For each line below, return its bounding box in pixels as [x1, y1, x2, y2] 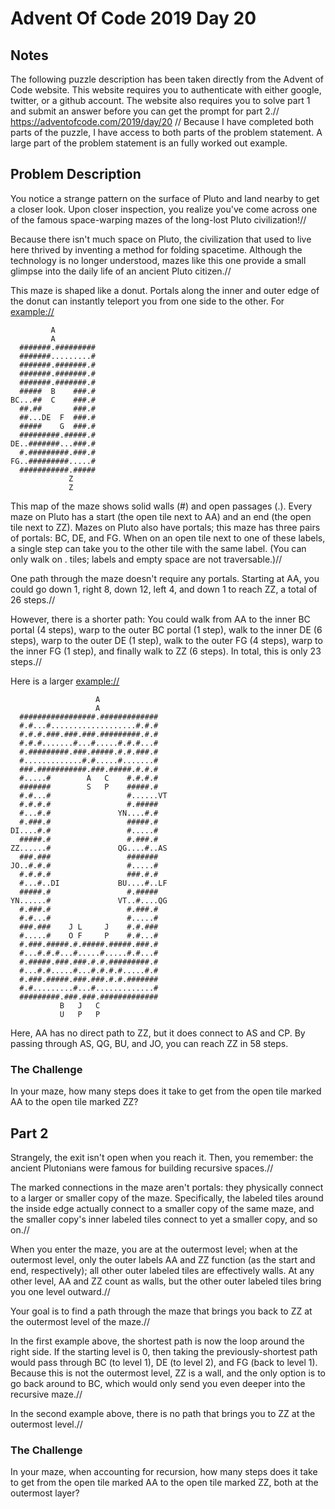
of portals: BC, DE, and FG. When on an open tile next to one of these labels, [10, 532, 326, 544]
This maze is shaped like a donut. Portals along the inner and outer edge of [10, 284, 320, 296]
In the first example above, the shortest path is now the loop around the [10, 1335, 305, 1347]
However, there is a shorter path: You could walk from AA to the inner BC [10, 613, 311, 625]
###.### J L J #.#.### [19, 922, 159, 932]
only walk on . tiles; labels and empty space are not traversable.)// [10, 553, 283, 565]
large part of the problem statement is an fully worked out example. [10, 137, 288, 149]
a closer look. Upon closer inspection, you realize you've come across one [10, 203, 318, 215]
